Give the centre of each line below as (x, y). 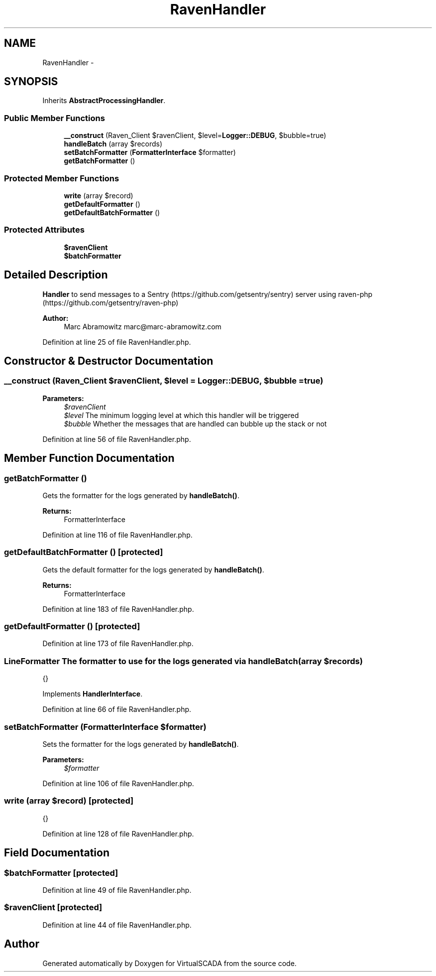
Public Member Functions (54, 118)
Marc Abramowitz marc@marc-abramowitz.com (143, 326)
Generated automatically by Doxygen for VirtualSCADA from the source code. (169, 963)
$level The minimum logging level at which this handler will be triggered (181, 415)
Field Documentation (57, 853)
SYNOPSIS (31, 82)
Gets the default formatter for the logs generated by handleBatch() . (153, 569)
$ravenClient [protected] (53, 907)
